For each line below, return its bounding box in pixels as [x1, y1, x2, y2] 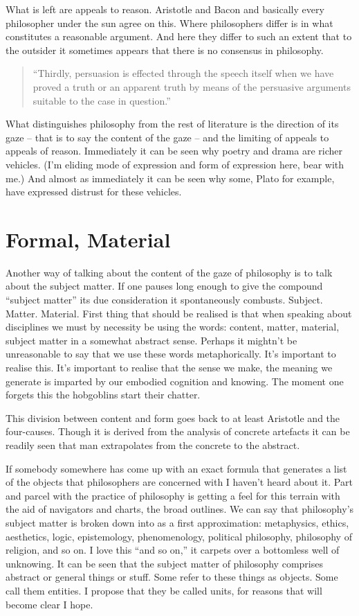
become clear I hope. [6, 597, 93, 611]
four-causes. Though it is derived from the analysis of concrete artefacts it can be [6, 424, 350, 439]
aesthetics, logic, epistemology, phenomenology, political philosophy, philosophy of [6, 529, 352, 543]
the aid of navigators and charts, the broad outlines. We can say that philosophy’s [6, 502, 354, 516]
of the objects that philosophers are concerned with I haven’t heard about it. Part [6, 475, 353, 489]
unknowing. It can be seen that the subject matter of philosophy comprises [6, 556, 323, 570]
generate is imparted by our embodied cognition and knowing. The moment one [6, 373, 344, 388]
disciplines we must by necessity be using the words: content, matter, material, [6, 319, 340, 334]
